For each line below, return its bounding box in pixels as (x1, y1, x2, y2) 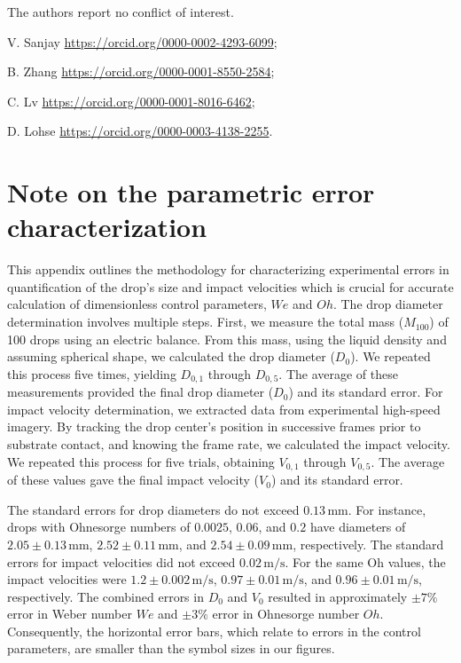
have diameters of (309, 517, 406, 536)
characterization (7, 209, 207, 245)
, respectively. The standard (293, 534, 444, 553)
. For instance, (348, 500, 426, 518)
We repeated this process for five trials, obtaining (7, 452, 275, 470)
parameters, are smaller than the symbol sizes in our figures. (7, 639, 335, 658)
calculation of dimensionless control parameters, (7, 295, 267, 313)
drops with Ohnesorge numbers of (7, 517, 191, 536)
